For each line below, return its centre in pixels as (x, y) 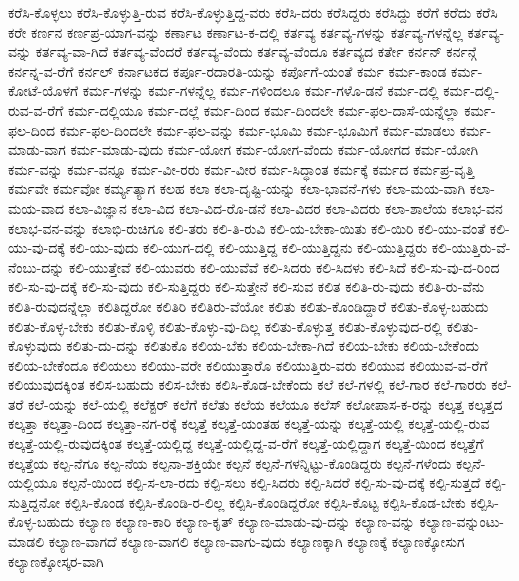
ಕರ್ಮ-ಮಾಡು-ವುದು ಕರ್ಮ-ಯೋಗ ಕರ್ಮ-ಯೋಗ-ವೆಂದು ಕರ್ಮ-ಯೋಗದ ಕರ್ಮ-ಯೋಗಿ (274, 149)
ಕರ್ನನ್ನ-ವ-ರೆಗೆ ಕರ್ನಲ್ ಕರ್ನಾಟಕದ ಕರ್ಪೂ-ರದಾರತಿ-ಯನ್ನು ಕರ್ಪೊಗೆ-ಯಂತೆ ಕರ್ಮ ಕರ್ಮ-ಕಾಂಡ (227, 70)
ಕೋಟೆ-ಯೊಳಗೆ (43, 90)
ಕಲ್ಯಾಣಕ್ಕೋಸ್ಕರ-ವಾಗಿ (56, 560)
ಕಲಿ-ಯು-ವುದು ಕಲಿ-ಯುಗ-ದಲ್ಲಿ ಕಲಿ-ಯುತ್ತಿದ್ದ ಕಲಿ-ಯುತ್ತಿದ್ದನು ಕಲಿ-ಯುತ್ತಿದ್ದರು (248, 247)
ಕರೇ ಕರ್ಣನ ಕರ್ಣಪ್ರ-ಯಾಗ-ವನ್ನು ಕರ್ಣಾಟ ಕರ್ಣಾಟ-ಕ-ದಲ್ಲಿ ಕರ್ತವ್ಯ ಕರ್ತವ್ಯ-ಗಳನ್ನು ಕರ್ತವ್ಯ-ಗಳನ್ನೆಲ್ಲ (235, 31)
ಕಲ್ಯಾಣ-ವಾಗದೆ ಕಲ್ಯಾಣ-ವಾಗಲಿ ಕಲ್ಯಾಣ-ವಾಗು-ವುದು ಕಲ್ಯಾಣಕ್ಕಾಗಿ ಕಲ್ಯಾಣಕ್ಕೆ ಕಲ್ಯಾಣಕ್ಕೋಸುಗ (256, 541)
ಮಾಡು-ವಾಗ (37, 149)
